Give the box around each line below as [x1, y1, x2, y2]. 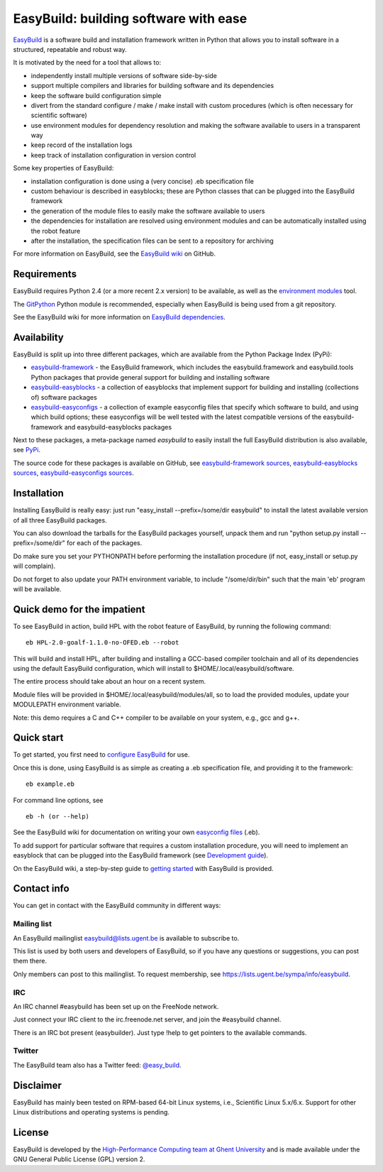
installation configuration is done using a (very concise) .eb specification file [30, 177, 255, 185]
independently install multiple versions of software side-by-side [30, 71, 218, 80]
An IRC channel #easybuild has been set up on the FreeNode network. [13, 1002, 219, 1011]
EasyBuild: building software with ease [13, 11, 248, 26]
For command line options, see [13, 796, 104, 804]
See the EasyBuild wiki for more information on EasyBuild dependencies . [13, 313, 226, 322]
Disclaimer [13, 1079, 62, 1091]
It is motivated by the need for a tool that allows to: [13, 58, 162, 67]
